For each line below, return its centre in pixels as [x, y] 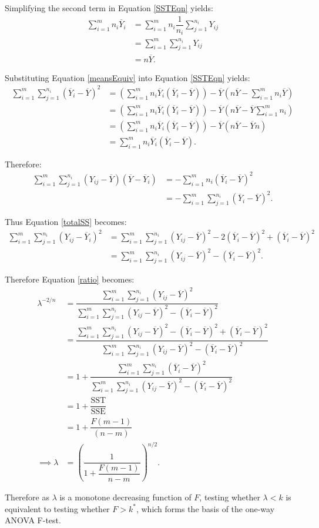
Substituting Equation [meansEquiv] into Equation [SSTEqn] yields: [127, 77]
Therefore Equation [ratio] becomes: [70, 279]
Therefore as [27, 497]
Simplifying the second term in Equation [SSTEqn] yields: [109, 8]
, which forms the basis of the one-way [205, 508]
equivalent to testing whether [57, 508]
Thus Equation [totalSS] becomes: [66, 221]
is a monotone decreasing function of [125, 497]
